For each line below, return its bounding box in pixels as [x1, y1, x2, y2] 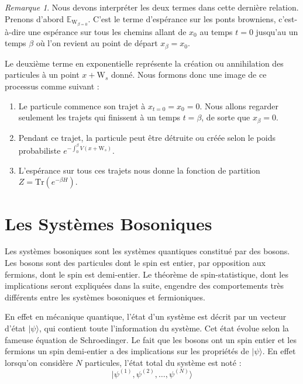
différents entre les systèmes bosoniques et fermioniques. [5, 290, 205, 303]
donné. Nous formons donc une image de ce [111, 68, 267, 81]
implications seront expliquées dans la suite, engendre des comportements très [5, 279, 284, 292]
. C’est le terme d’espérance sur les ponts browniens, [88, 12, 276, 25]
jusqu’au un [256, 25, 298, 37]
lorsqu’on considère [5, 356, 73, 368]
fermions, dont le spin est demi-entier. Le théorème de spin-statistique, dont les [5, 268, 288, 280]
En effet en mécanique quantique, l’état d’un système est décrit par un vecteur [5, 310, 287, 323]
